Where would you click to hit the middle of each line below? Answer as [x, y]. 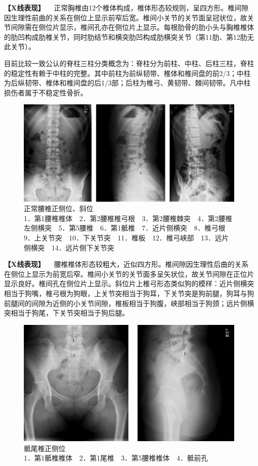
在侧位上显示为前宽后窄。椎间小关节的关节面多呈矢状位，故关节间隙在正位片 [129, 273]
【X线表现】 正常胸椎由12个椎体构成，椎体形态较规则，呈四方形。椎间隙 [126, 7]
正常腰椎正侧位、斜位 [59, 208]
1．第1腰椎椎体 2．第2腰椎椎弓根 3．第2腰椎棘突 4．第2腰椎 [128, 218]
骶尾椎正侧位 [45, 448]
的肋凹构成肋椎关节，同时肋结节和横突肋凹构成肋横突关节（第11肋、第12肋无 [129, 37]
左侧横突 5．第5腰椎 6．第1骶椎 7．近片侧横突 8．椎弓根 [125, 228]
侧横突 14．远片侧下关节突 [69, 247]
